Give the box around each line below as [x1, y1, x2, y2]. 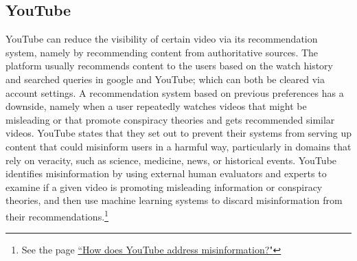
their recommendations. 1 [5, 207, 108, 223]
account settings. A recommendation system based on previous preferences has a [5, 85, 344, 100]
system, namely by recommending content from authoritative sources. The [5, 45, 319, 59]
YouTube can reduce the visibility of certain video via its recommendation [5, 32, 318, 46]
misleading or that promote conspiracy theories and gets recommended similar [5, 112, 335, 126]
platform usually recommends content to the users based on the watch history [5, 58, 333, 73]
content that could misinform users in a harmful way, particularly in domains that [5, 139, 352, 153]
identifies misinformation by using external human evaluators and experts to [5, 166, 327, 181]
